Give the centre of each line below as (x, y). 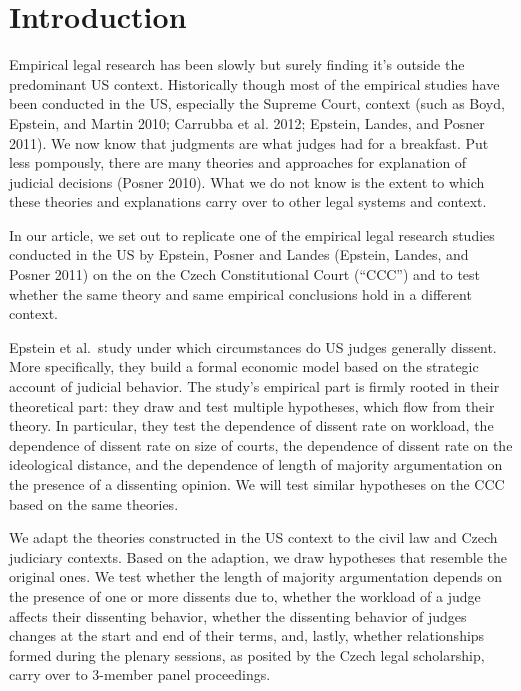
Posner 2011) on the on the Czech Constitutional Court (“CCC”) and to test (245, 274)
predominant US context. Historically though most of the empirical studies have (254, 83)
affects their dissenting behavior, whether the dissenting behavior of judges (238, 615)
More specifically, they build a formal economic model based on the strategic (244, 366)
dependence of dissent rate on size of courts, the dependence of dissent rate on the (261, 444)
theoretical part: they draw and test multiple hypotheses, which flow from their (252, 405)
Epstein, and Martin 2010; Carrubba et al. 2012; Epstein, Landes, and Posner (247, 122)
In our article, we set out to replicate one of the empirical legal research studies (252, 234)
